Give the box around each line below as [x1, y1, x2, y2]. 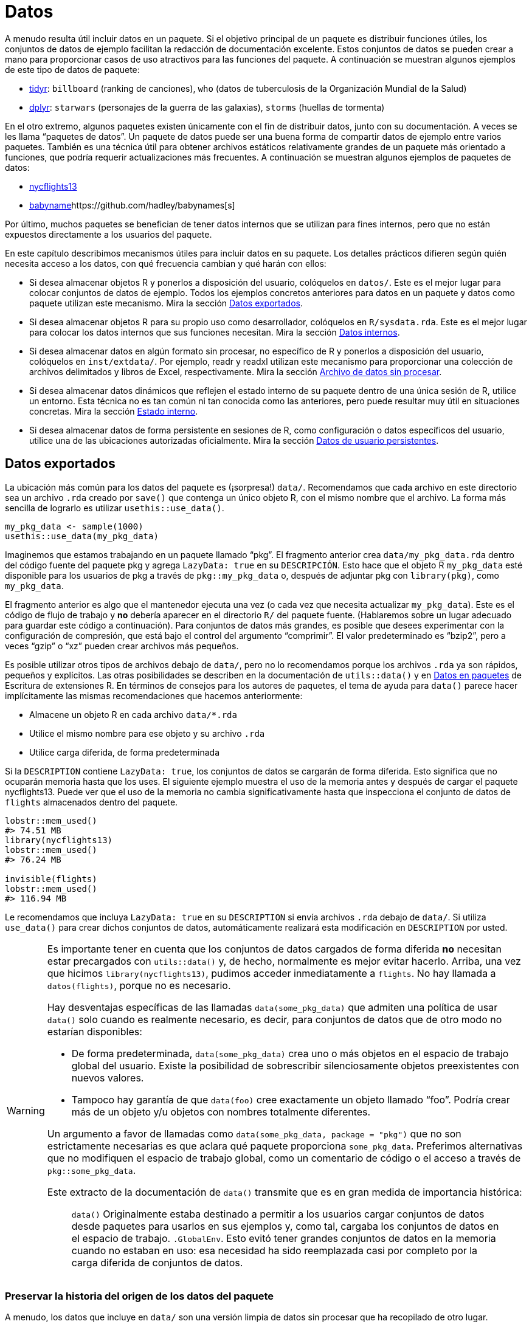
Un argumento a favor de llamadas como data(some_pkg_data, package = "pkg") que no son [47, 1127, 461, 1140]
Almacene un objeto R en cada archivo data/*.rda [29, 709, 237, 720]
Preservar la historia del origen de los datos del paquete [5, 1289, 274, 1302]
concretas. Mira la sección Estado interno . [29, 405, 198, 416]
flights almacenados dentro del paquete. [5, 796, 178, 807]
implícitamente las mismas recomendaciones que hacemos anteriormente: [5, 690, 303, 701]
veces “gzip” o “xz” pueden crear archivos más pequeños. [5, 640, 239, 651]
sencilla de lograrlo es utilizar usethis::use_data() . [5, 502, 224, 513]
